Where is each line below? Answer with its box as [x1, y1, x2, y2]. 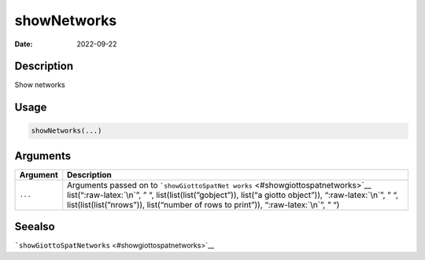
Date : [14, 39, 33, 49]
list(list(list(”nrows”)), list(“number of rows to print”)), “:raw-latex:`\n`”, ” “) [67, 199, 340, 210]
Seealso [14, 220, 55, 233]
